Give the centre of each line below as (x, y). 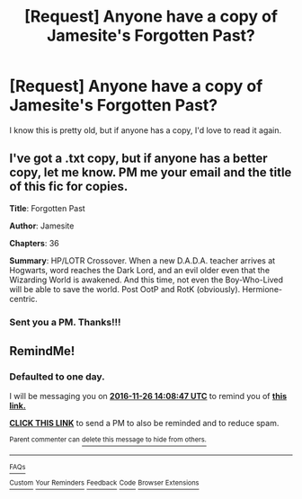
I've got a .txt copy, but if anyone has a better (138, 159)
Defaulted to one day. (57, 377)
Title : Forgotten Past (47, 208)
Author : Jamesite (42, 226)
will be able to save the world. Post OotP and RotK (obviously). (125, 289)
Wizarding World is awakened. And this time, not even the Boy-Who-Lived (147, 280)
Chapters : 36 (35, 243)
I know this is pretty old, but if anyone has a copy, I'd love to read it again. (146, 130)
